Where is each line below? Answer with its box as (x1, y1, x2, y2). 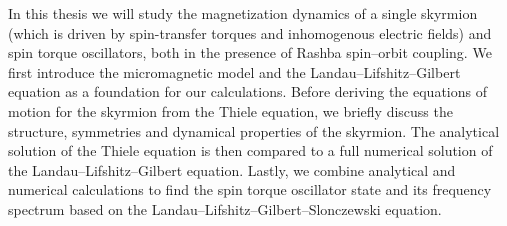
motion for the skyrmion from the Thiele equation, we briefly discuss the (8, 100, 453, 121)
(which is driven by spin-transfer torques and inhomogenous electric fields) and (8, 22, 492, 43)
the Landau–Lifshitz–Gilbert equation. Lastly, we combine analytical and (8, 159, 456, 180)
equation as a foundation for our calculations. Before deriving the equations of (8, 81, 487, 102)
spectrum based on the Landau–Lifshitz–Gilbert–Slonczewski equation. (8, 198, 442, 219)
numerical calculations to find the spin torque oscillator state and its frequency (8, 179, 492, 200)
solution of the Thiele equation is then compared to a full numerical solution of (8, 140, 493, 161)
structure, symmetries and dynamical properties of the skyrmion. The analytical (8, 120, 500, 141)
